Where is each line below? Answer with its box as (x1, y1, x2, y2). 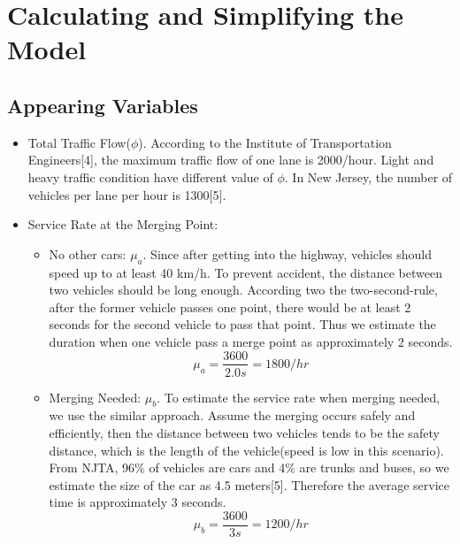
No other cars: (49, 244, 126, 263)
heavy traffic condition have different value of (27, 167, 273, 186)
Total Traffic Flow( (27, 133, 131, 151)
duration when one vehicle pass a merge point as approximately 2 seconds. (49, 332, 453, 350)
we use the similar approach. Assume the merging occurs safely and (49, 406, 416, 425)
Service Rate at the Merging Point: (27, 215, 218, 234)
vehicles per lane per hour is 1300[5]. (27, 185, 226, 203)
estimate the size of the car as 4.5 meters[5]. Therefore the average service (49, 475, 449, 494)
